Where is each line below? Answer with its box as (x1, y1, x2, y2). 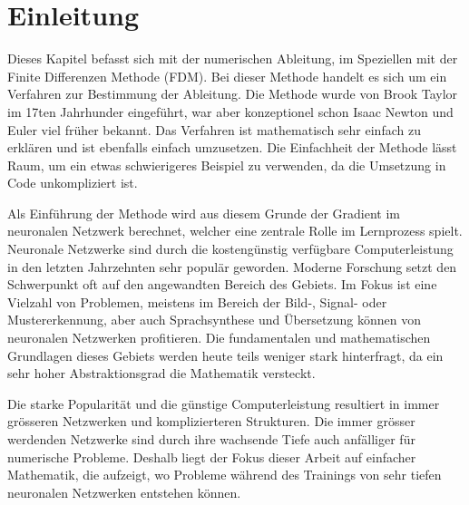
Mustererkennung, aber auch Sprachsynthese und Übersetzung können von (7, 310, 421, 329)
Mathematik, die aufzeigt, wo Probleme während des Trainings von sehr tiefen (7, 465, 442, 484)
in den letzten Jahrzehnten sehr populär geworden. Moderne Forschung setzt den (7, 257, 457, 276)
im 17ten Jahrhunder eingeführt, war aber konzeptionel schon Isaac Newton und (7, 102, 454, 121)
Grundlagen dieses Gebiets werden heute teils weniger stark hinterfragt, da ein (7, 345, 444, 364)
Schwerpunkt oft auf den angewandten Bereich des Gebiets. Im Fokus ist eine (7, 275, 437, 294)
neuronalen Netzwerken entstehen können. (7, 482, 241, 501)
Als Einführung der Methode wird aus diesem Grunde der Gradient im (7, 203, 400, 222)
